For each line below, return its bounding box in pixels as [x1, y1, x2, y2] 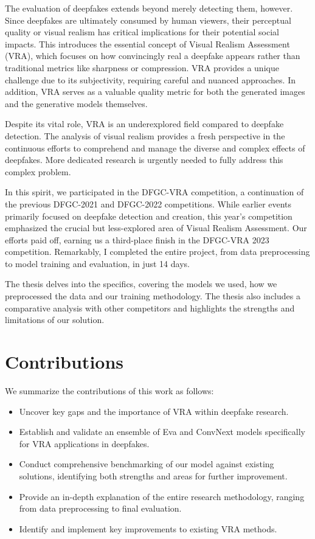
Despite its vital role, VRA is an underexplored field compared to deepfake [5, 117, 284, 130]
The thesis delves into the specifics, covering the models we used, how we [5, 277, 277, 290]
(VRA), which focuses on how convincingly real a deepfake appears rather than [5, 49, 300, 62]
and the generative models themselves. [5, 97, 148, 110]
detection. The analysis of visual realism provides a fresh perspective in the [5, 129, 285, 142]
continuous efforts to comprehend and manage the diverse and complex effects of [5, 141, 305, 154]
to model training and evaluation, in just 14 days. [5, 257, 190, 269]
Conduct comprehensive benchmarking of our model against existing [19, 457, 274, 470]
